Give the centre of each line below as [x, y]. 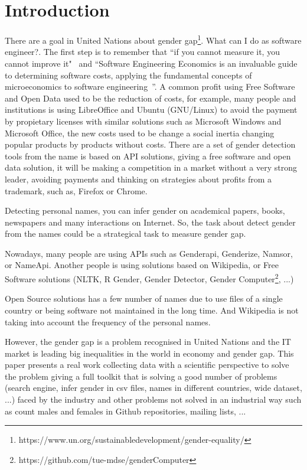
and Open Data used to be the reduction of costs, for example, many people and [151, 98]
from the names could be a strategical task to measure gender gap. [125, 234]
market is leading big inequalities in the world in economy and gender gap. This [149, 353]
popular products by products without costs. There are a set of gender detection [150, 144]
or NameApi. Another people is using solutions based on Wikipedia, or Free [142, 265]
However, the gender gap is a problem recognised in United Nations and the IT [148, 342]
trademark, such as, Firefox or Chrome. [76, 190]
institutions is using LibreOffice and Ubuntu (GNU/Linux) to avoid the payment [151, 110]
